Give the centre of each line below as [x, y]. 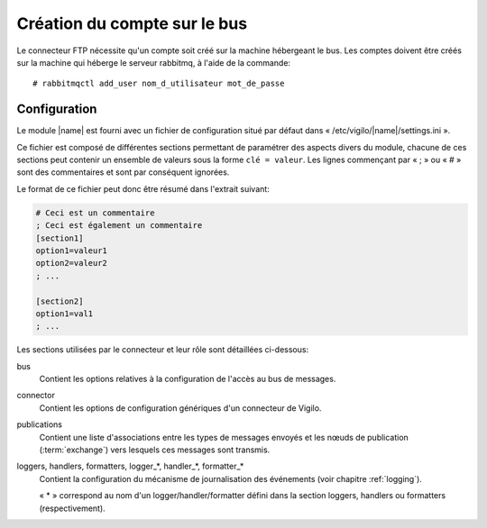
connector [36, 396]
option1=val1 [64, 314]
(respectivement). [72, 508]
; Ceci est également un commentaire [119, 226]
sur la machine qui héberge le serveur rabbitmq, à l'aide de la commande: [154, 62]
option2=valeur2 [72, 263]
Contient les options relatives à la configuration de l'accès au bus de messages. [188, 379]
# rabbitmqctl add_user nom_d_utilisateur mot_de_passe [159, 84]
